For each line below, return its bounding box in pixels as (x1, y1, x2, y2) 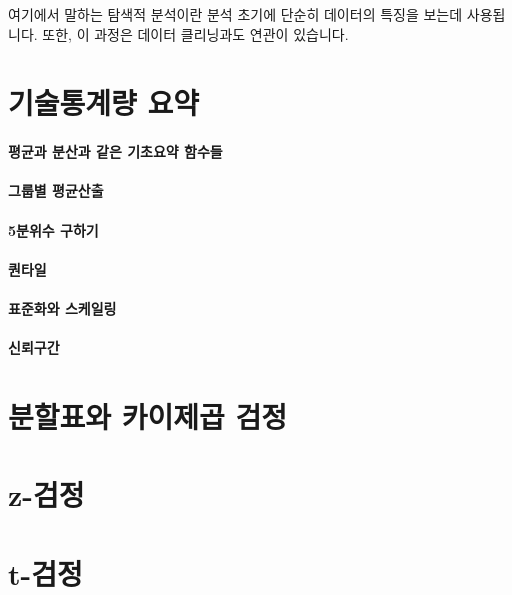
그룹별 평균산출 (8, 180, 104, 201)
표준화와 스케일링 (8, 297, 117, 318)
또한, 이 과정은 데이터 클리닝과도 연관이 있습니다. (42, 23, 349, 44)
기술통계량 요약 (8, 82, 200, 123)
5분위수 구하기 (8, 219, 99, 240)
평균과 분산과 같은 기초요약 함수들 (8, 141, 223, 162)
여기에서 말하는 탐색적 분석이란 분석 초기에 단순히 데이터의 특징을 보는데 (8, 4, 463, 24)
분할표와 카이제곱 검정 (8, 395, 288, 436)
